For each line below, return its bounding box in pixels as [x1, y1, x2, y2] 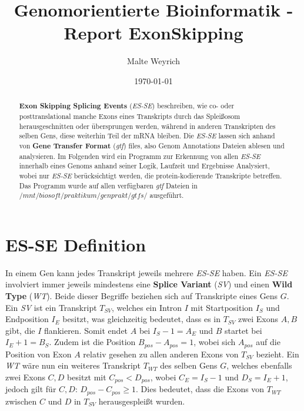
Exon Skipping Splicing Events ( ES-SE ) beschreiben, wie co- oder [19, 101, 235, 111]
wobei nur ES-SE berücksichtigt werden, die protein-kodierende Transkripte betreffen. [19, 170, 282, 180]
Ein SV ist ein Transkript [5, 301, 97, 313]
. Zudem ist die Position [49, 336, 136, 348]
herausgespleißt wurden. [98, 395, 185, 407]
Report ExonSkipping [64, 21, 243, 45]
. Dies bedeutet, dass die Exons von [136, 383, 265, 395]
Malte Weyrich [127, 55, 180, 67]
